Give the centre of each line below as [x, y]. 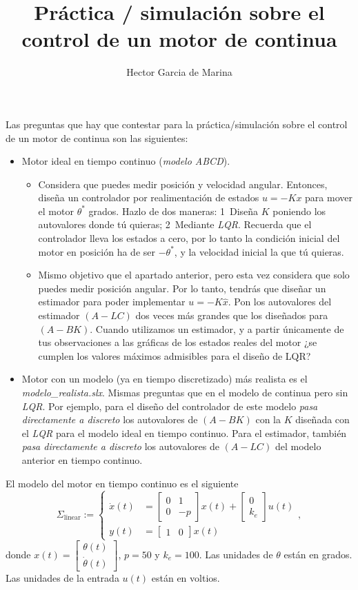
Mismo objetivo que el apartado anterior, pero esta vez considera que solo [194, 275]
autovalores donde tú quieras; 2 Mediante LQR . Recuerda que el [175, 224]
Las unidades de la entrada [62, 578]
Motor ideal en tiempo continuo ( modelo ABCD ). [126, 161]
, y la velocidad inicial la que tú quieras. [259, 251]
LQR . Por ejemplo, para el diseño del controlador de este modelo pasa [170, 406]
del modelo [298, 446]
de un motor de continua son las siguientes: [97, 138]
